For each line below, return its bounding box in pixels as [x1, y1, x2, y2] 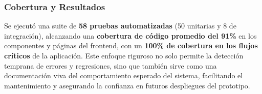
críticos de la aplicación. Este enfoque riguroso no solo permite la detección [4, 50, 244, 60]
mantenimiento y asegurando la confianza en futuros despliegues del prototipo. [4, 80, 250, 90]
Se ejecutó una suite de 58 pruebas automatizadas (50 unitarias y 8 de [4, 20, 236, 31]
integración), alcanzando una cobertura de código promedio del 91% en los [4, 30, 257, 41]
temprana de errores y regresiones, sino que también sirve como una [4, 60, 217, 71]
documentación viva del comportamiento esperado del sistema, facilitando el [4, 70, 243, 81]
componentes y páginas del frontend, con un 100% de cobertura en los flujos [4, 40, 258, 51]
